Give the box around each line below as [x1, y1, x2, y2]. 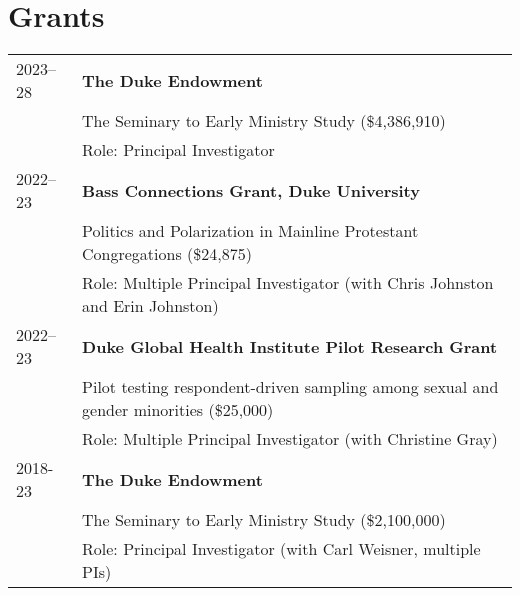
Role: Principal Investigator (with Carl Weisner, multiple [82, 537, 481, 561]
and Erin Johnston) [82, 294, 219, 318]
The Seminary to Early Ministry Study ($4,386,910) [82, 109, 446, 133]
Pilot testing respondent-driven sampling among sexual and [82, 375, 499, 399]
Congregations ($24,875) [82, 242, 252, 266]
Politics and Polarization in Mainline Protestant [82, 219, 419, 243]
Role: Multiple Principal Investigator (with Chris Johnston [82, 271, 494, 295]
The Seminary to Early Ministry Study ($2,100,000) [82, 508, 446, 532]
